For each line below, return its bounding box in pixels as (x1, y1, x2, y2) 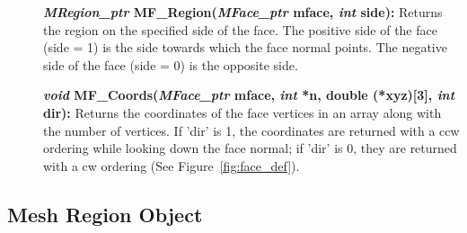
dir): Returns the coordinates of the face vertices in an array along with (43, 103, 442, 121)
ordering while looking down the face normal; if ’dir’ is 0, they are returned (43, 139, 457, 157)
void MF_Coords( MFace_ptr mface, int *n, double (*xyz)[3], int (43, 85, 455, 104)
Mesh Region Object (7, 200, 203, 228)
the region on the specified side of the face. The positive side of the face (43, 20, 437, 39)
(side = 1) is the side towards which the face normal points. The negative (43, 38, 447, 57)
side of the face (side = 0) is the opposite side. (43, 55, 298, 74)
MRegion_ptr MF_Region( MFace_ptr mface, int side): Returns (43, 3, 443, 21)
